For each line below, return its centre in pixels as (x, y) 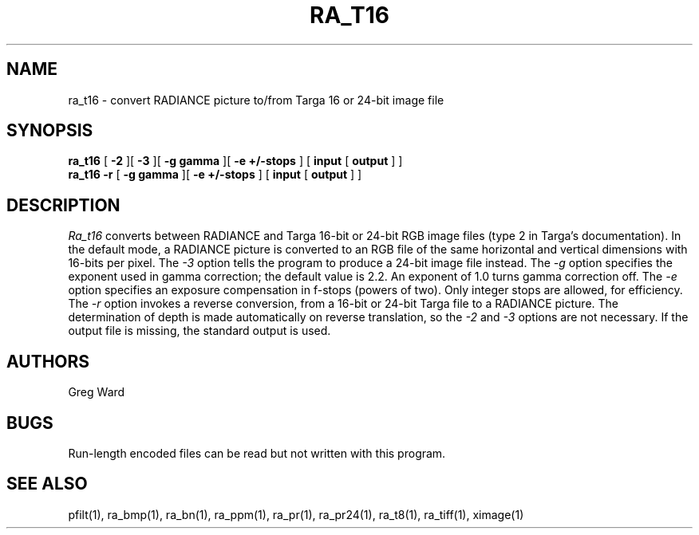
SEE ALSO (47, 484)
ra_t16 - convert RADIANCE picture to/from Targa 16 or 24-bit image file (256, 100)
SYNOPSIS (50, 131)
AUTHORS (48, 361)
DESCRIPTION (63, 205)
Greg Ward (97, 392)
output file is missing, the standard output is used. (199, 331)
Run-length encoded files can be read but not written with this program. (257, 453)
